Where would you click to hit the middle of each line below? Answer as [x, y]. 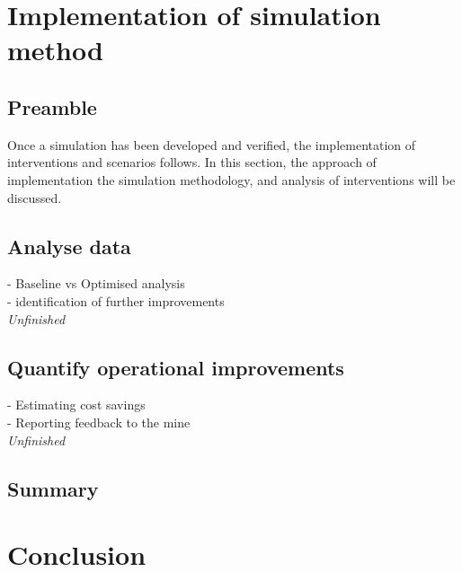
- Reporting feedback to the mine [99, 422]
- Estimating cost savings [76, 405]
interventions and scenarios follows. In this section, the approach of [192, 162]
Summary [53, 488]
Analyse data [69, 246]
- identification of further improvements [116, 300]
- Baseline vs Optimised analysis [96, 283]
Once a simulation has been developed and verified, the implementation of [212, 144]
